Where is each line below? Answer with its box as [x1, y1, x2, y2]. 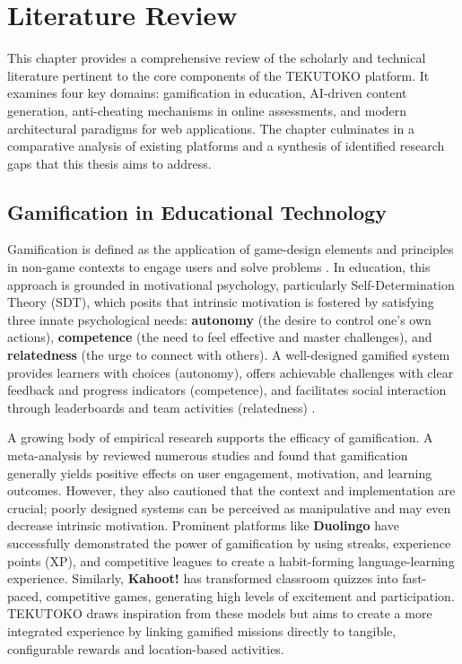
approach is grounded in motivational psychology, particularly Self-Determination [7, 275, 455, 293]
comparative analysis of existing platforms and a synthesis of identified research [7, 136, 445, 155]
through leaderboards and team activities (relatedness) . [7, 398, 316, 416]
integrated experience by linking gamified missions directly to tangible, [7, 621, 397, 640]
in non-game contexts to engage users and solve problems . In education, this [7, 258, 431, 276]
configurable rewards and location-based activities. [7, 639, 284, 658]
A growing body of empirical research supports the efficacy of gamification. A [7, 428, 433, 447]
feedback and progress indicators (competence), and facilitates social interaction [7, 380, 447, 399]
